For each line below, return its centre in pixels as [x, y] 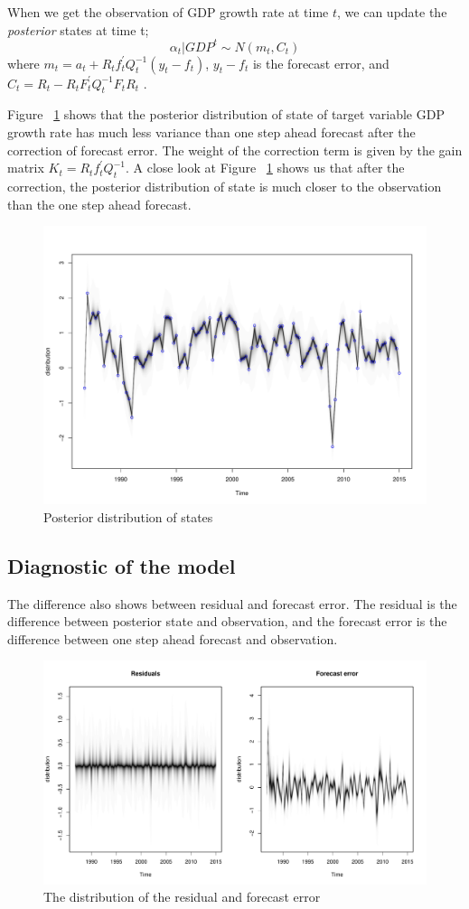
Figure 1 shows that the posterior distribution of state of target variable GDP [226, 114]
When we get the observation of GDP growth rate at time [168, 12]
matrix [26, 168]
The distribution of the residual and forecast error [182, 897]
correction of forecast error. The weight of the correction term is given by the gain [235, 150]
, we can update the [392, 12]
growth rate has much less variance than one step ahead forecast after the [211, 132]
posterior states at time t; [78, 29]
